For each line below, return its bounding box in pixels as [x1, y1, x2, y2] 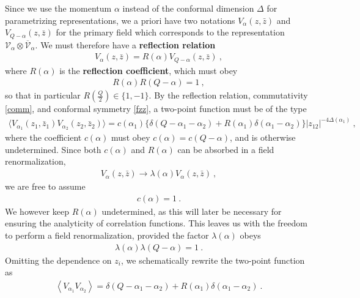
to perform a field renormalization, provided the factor [5, 228, 209, 241]
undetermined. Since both [5, 143, 101, 155]
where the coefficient [5, 131, 82, 144]
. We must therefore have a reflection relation [35, 38, 216, 51]
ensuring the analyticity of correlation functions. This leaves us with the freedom [5, 217, 307, 229]
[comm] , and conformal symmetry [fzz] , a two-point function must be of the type [5, 102, 307, 115]
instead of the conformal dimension [122, 2, 254, 14]
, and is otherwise [230, 131, 296, 144]
